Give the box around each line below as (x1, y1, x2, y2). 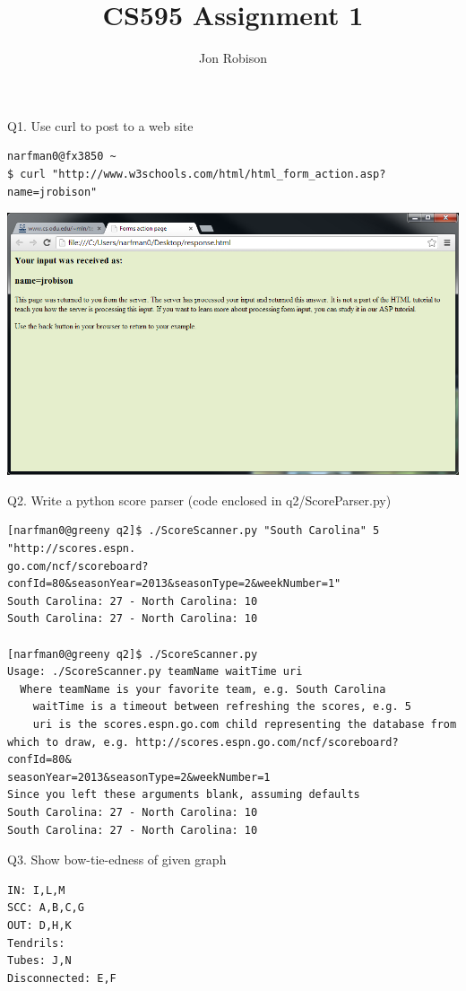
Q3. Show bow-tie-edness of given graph (7, 850, 227, 869)
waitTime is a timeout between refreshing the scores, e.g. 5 (32, 700, 412, 714)
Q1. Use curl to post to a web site (7, 116, 194, 135)
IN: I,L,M (7, 883, 65, 897)
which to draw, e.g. (7, 735, 130, 749)
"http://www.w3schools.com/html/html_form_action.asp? (52, 167, 386, 180)
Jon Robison (199, 48, 267, 67)
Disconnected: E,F (7, 971, 116, 985)
